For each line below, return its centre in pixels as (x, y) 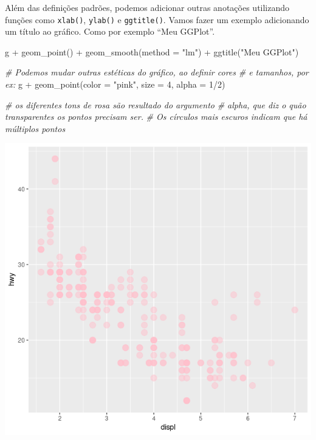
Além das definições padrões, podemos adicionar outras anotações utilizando (147, 7)
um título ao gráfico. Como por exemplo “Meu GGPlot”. (110, 31)
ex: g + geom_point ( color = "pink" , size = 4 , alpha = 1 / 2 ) (115, 84)
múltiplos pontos (35, 128)
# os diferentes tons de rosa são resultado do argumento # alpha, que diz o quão (156, 104)
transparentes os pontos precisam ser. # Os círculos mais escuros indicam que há (156, 117)
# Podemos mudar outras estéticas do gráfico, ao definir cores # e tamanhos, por (157, 72)
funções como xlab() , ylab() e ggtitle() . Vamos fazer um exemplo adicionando (157, 19)
